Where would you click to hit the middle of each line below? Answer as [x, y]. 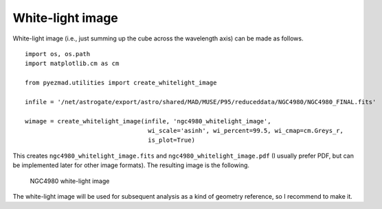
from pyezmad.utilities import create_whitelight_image [121, 83]
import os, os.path [58, 54]
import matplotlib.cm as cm [72, 64]
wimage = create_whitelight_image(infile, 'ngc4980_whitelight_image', [148, 121]
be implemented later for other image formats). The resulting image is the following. [131, 165]
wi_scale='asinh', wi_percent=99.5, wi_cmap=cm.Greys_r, [246, 131]
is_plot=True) [172, 140]
